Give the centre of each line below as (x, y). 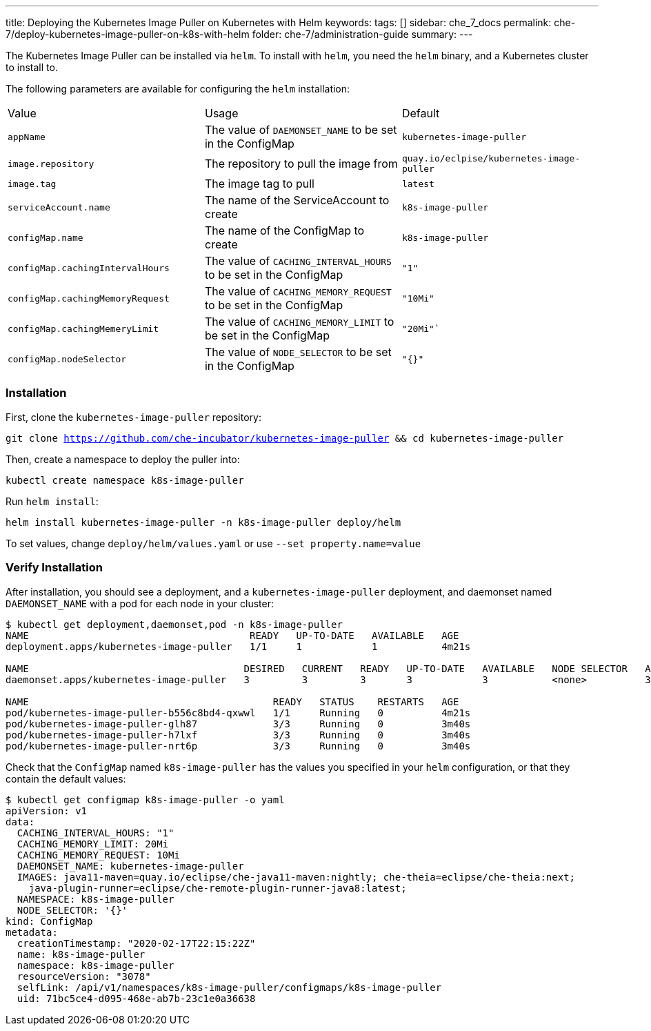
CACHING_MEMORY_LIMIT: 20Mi (93, 844)
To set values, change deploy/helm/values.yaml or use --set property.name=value (213, 543)
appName (27, 137)
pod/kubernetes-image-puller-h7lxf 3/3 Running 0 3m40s (238, 735)
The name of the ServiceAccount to (297, 200)
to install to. (32, 67)
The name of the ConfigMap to (284, 230)
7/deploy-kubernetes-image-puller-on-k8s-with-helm (128, 34)
